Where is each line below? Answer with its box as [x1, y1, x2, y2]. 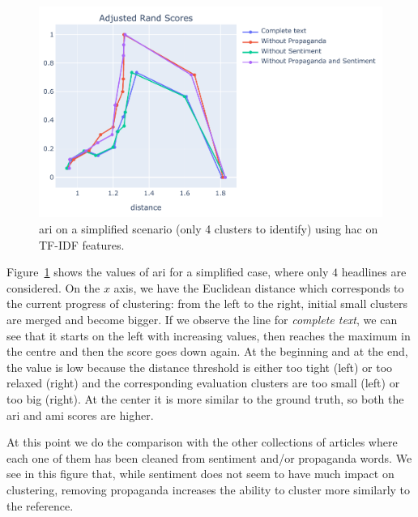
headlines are [341, 263, 407, 280]
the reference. [6, 497, 74, 514]
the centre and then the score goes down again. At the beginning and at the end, [6, 343, 408, 360]
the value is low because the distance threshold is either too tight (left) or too [6, 358, 393, 375]
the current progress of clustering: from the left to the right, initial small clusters [6, 295, 408, 312]
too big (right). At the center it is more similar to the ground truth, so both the [6, 390, 404, 407]
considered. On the [6, 279, 100, 296]
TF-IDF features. [39, 236, 125, 253]
